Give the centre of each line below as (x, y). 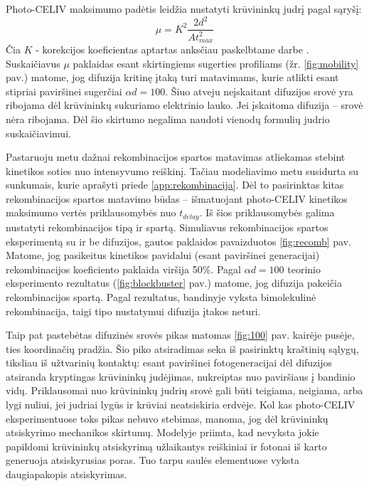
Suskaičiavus (33, 63)
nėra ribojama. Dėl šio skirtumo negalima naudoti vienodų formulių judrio (168, 118)
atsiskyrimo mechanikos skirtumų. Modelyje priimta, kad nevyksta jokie (162, 432)
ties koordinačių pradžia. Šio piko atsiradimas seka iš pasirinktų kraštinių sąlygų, (182, 348)
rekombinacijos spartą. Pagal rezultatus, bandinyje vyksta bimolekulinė (161, 296)
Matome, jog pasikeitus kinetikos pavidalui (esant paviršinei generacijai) (163, 255)
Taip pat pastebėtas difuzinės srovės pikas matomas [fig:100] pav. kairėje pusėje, (180, 335)
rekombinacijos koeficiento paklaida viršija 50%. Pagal (124, 269)
